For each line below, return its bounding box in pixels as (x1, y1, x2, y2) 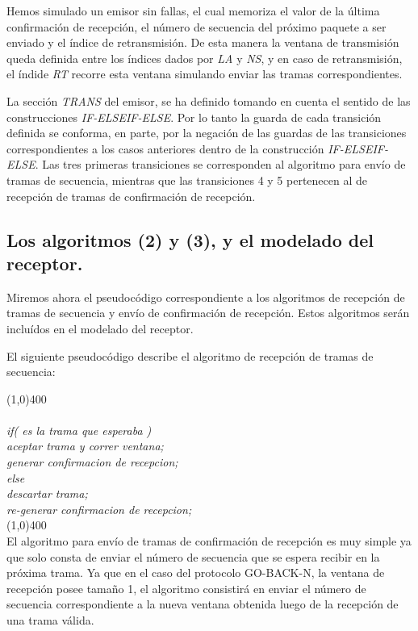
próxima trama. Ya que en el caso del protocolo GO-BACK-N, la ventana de (6, 564, 385, 581)
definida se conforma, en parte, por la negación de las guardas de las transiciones (6, 124, 407, 141)
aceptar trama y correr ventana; (6, 437, 164, 454)
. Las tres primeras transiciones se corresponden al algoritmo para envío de (35, 156, 406, 173)
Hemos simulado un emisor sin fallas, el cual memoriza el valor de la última (6, 2, 380, 19)
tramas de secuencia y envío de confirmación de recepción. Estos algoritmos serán (6, 304, 410, 321)
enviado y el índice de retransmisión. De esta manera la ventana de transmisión (6, 34, 399, 51)
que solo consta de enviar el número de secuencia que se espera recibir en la (6, 548, 380, 565)
